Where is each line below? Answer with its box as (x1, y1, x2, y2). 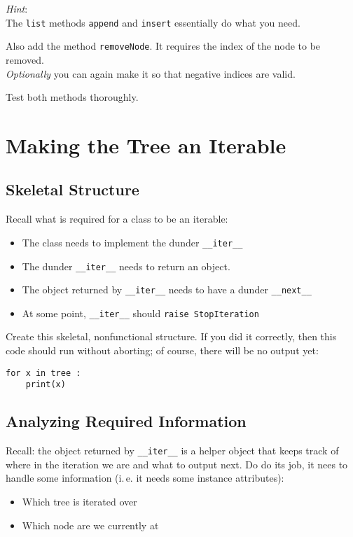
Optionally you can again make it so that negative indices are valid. (6, 66, 296, 81)
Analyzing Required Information (6, 410, 247, 432)
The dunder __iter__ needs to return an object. (22, 258, 230, 273)
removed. (6, 52, 44, 67)
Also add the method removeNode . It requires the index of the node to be (6, 39, 321, 53)
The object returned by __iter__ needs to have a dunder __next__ (22, 282, 312, 297)
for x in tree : (6, 368, 81, 378)
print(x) (25, 379, 66, 390)
